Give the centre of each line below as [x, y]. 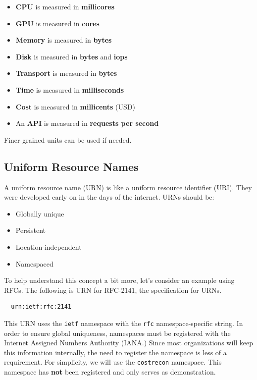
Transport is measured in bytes [66, 73]
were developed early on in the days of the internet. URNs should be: [109, 197]
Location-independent [49, 246]
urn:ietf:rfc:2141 [41, 307]
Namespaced [34, 263]
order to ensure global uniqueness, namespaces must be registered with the [117, 333]
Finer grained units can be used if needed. [68, 139]
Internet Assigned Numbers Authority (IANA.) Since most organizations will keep [128, 343]
